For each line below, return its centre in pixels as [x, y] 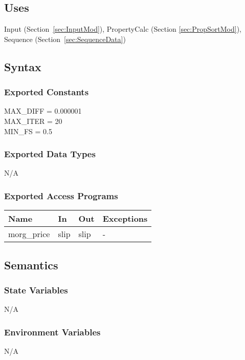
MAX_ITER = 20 [33, 121]
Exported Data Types [50, 154]
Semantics [31, 264]
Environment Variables [52, 332]
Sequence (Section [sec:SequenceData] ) [65, 39]
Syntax [23, 66]
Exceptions [125, 219]
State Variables [36, 290]
